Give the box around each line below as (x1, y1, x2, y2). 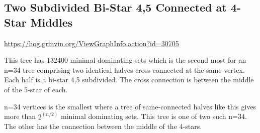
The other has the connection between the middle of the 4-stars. (4, 121, 202, 131)
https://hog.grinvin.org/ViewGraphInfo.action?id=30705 (4, 38, 179, 48)
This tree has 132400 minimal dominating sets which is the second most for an (4, 55, 246, 65)
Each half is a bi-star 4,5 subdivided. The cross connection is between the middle (4, 74, 254, 85)
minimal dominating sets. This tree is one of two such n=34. (60, 111, 247, 121)
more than (4, 111, 36, 121)
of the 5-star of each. (4, 84, 68, 94)
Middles (30, 14, 73, 30)
